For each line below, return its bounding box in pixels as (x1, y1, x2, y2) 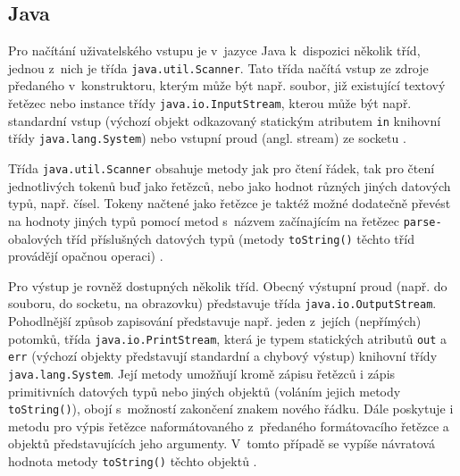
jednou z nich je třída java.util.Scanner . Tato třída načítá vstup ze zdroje (8, 58, 429, 77)
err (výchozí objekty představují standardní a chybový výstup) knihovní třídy (8, 347, 438, 365)
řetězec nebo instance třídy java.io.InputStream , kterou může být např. (8, 94, 412, 113)
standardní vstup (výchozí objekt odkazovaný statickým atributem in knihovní (8, 111, 441, 129)
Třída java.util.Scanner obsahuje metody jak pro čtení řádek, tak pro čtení (8, 159, 435, 178)
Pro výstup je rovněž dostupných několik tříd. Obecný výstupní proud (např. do (8, 276, 447, 295)
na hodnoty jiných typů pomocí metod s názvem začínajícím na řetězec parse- (8, 211, 442, 230)
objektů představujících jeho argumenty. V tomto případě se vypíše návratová (8, 434, 435, 453)
